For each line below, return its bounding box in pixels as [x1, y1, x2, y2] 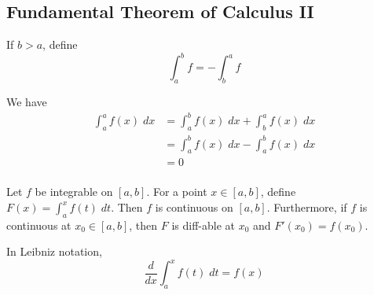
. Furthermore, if [266, 199, 347, 215]
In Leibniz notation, [6, 243, 102, 260]
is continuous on [155, 199, 233, 215]
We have [6, 94, 47, 110]
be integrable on [35, 183, 113, 200]
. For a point [146, 183, 207, 200]
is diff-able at [171, 216, 236, 233]
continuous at [6, 216, 71, 233]
